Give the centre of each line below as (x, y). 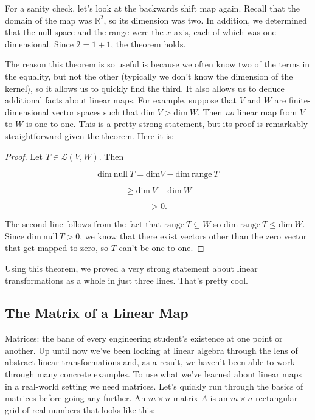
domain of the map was (49, 20)
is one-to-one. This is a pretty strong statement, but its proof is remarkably (167, 124)
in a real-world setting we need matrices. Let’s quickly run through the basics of (154, 386)
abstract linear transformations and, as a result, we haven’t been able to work (150, 362)
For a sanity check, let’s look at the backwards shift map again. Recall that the (152, 8)
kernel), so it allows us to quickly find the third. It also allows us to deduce (145, 88)
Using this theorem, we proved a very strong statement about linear (131, 268)
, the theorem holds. (148, 43)
